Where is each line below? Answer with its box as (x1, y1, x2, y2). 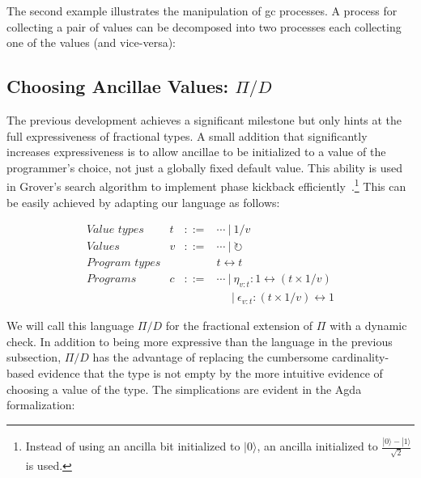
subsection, (6, 349, 62, 366)
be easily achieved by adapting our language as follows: (6, 193, 280, 210)
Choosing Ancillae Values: (6, 74, 229, 99)
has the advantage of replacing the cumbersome (92, 349, 329, 366)
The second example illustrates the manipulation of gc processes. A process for (6, 2, 398, 19)
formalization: (6, 396, 75, 413)
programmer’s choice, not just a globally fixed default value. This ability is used (6, 159, 402, 176)
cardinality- (331, 349, 389, 366)
